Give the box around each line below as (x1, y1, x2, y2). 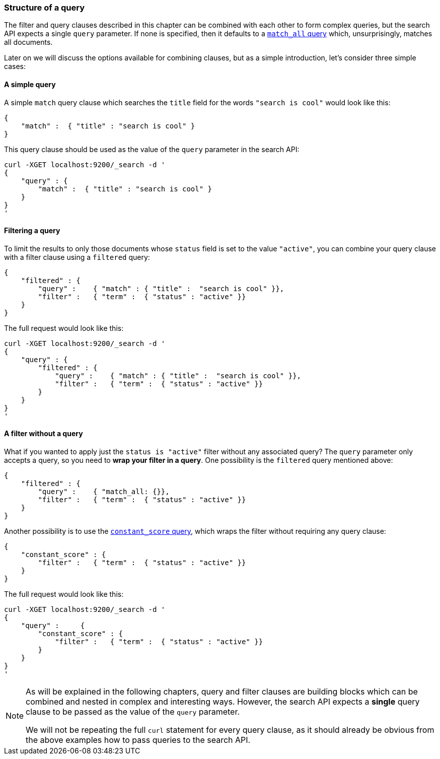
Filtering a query (4, 226, 60, 235)
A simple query (4, 80, 56, 89)
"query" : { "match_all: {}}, (38, 488, 170, 496)
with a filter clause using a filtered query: (4, 252, 150, 261)
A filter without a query (4, 429, 83, 438)
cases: (4, 62, 26, 71)
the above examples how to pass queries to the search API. (26, 735, 251, 745)
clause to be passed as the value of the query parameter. (26, 707, 240, 717)
